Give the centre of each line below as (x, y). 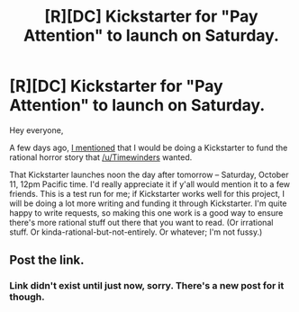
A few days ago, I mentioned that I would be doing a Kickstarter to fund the (149, 147)
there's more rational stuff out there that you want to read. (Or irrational (141, 222)
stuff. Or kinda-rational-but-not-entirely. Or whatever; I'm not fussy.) (136, 232)
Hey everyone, (36, 130)
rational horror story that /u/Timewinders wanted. (101, 157)
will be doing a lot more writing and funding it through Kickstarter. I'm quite (148, 203)
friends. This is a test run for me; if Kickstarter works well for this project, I (147, 193)
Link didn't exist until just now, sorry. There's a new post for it (147, 286)
